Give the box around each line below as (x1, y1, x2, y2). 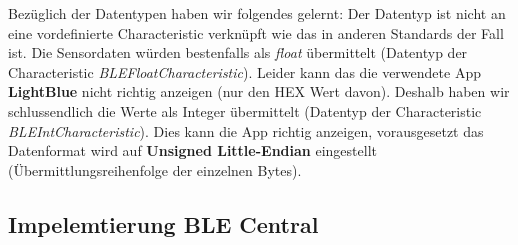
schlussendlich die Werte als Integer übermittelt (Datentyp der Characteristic (8, 100, 482, 121)
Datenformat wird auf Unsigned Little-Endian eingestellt (8, 140, 377, 161)
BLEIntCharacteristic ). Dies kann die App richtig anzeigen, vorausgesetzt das (8, 120, 484, 141)
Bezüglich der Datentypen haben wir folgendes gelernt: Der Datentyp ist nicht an (8, 3, 506, 23)
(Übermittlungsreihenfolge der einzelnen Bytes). (8, 159, 302, 180)
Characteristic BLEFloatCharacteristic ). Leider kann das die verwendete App (8, 61, 481, 82)
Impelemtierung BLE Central (8, 208, 319, 239)
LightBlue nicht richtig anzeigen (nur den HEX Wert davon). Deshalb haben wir (8, 81, 510, 102)
